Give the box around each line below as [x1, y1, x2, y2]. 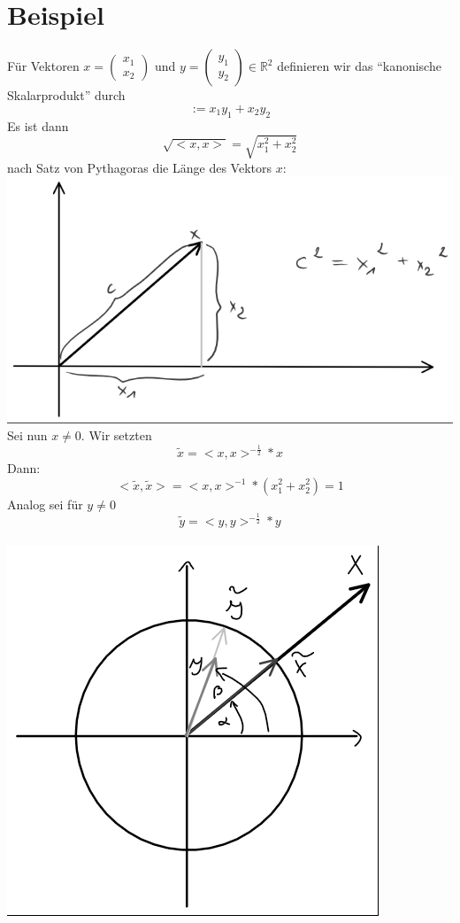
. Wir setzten [80, 426, 152, 445]
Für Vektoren [7, 57, 80, 75]
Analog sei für [7, 494, 83, 513]
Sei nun [7, 426, 48, 445]
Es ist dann [7, 116, 69, 135]
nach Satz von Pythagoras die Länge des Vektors [7, 158, 272, 176]
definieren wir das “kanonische [277, 57, 441, 75]
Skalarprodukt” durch [7, 86, 126, 105]
